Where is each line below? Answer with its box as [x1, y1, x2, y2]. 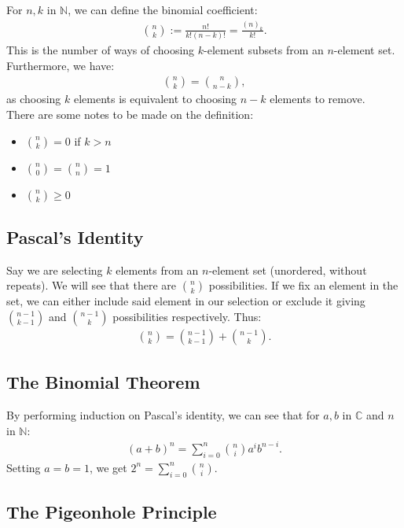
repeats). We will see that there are [6, 277, 177, 294]
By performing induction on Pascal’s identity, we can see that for [6, 407, 320, 423]
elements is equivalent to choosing [74, 90, 237, 107]
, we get [89, 459, 127, 475]
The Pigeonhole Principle [6, 499, 217, 523]
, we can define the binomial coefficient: [68, 2, 258, 17]
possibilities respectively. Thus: [112, 308, 262, 324]
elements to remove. [270, 90, 365, 107]
